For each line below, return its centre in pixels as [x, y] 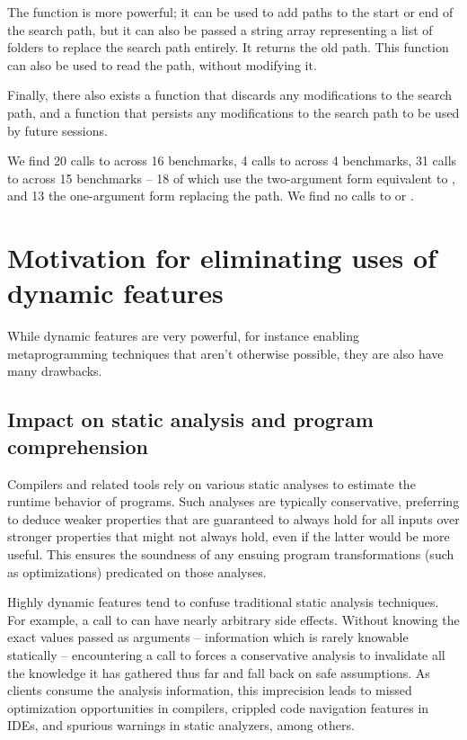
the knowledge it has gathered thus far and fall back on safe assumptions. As [219, 672]
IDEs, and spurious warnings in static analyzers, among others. [181, 725]
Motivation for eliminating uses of [222, 258]
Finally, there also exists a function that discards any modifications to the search [230, 95]
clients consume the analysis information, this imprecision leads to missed [210, 690]
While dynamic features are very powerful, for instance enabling [183, 336]
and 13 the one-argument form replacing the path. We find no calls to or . [211, 196]
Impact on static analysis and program [190, 419]
